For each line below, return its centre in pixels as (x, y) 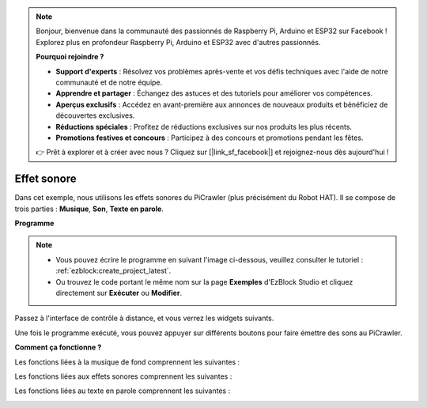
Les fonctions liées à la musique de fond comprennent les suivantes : (127, 362)
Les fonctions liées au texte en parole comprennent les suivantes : (123, 391)
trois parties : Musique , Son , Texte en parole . (89, 209)
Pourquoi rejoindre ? (70, 57)
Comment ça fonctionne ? (58, 347)
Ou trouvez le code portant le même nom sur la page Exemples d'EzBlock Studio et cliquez (204, 281)
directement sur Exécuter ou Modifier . (119, 293)
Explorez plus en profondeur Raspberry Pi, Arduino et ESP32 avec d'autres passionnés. (178, 42)
